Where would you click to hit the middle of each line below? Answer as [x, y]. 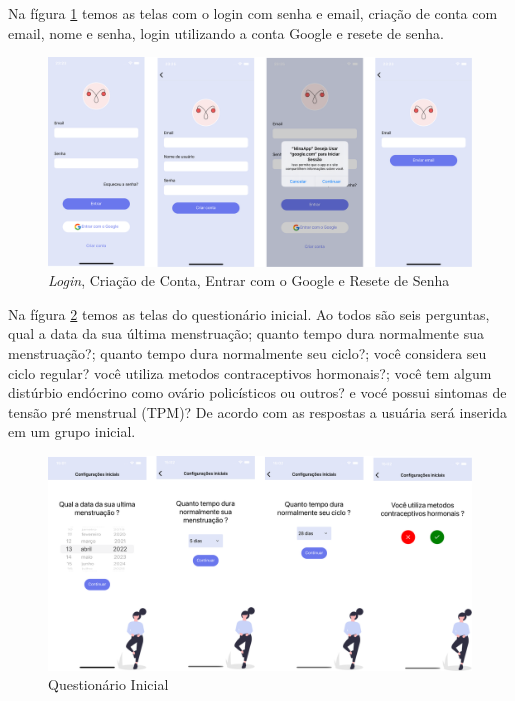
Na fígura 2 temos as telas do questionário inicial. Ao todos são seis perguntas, [249, 313]
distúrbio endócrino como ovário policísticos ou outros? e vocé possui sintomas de [257, 392]
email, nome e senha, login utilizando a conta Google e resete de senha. [226, 32]
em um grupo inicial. [72, 431]
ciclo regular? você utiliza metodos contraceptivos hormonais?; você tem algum [250, 372]
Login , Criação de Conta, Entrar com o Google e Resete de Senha [249, 280]
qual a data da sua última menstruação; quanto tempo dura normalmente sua [246, 333]
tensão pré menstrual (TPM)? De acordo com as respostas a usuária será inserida [258, 411]
